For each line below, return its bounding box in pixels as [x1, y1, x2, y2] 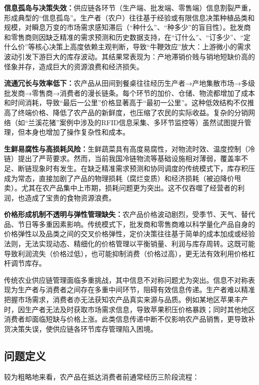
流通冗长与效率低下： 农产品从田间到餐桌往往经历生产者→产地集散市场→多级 [4, 78, 255, 88]
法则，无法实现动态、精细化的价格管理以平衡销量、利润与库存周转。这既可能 [4, 238, 255, 249]
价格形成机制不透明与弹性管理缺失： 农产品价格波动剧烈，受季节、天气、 [4, 209, 241, 219]
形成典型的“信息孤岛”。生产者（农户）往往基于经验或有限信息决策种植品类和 [4, 12, 255, 22]
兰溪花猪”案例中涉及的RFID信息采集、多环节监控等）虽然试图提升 [28, 117, 245, 127]
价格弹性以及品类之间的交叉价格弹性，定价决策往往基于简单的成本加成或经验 [4, 228, 255, 239]
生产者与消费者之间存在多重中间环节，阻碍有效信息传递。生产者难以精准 [17, 284, 255, 295]
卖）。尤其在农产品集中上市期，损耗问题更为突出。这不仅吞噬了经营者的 [4, 183, 238, 193]
